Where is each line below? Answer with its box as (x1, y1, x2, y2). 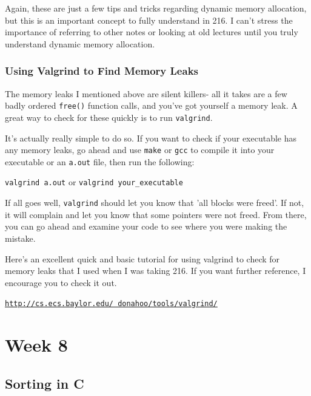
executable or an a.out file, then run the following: (5, 155, 195, 168)
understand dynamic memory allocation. (5, 37, 155, 50)
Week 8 (5, 332, 68, 357)
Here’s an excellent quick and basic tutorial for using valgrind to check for (5, 252, 280, 265)
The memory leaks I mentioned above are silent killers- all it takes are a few (5, 87, 287, 100)
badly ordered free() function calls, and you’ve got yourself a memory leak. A (5, 99, 298, 112)
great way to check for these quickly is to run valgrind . (5, 111, 213, 123)
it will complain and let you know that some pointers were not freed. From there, (5, 208, 307, 220)
